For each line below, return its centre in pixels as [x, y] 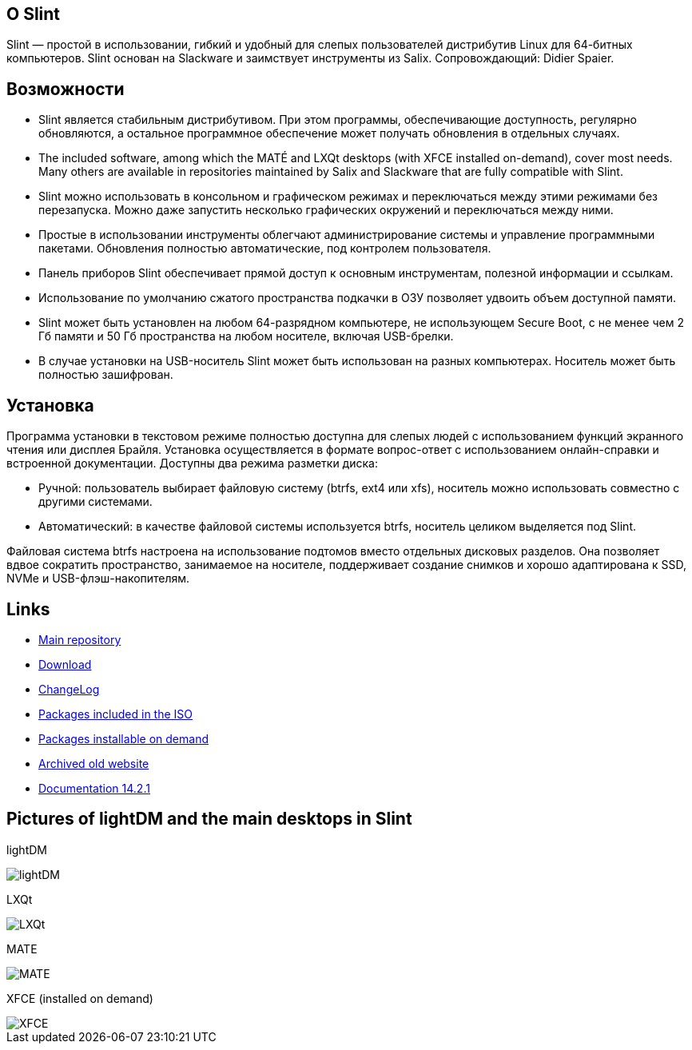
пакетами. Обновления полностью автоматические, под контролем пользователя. [265, 249]
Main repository [80, 639]
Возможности [66, 89]
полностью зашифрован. [106, 375]
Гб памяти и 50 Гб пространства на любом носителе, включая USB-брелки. [246, 336]
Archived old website [94, 763]
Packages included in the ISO [115, 714]
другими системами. [95, 502]
